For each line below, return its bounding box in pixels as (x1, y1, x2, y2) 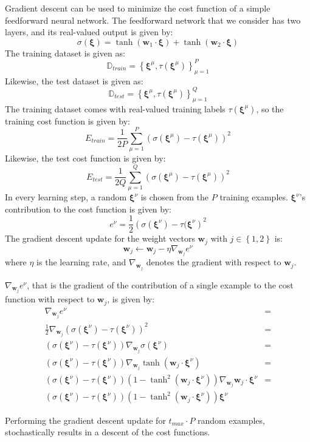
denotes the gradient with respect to (146, 256, 281, 268)
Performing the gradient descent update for (5, 413, 166, 426)
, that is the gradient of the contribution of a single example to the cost (27, 278, 294, 291)
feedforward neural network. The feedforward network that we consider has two (5, 13, 301, 26)
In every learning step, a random (5, 191, 127, 203)
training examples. (219, 191, 288, 203)
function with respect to (5, 293, 95, 305)
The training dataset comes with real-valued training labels (5, 102, 226, 115)
